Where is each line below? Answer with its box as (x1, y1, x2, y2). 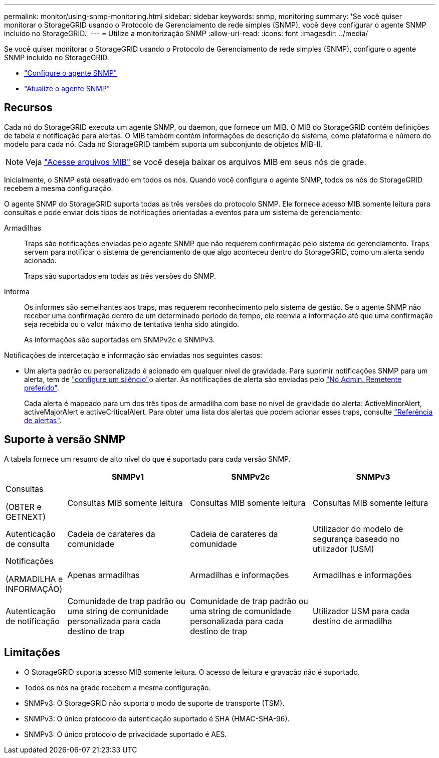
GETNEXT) (6, 511, 46, 522)
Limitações (4, 646, 60, 659)
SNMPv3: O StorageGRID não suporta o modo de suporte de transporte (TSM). (24, 698, 285, 707)
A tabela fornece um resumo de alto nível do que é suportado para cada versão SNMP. (4, 454, 291, 463)
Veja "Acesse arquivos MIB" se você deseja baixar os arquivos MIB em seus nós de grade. (26, 156, 367, 167)
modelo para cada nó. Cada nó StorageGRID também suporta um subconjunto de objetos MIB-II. (4, 139, 323, 148)
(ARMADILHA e (6, 574, 63, 584)
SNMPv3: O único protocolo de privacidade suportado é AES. (24, 729, 227, 738)
